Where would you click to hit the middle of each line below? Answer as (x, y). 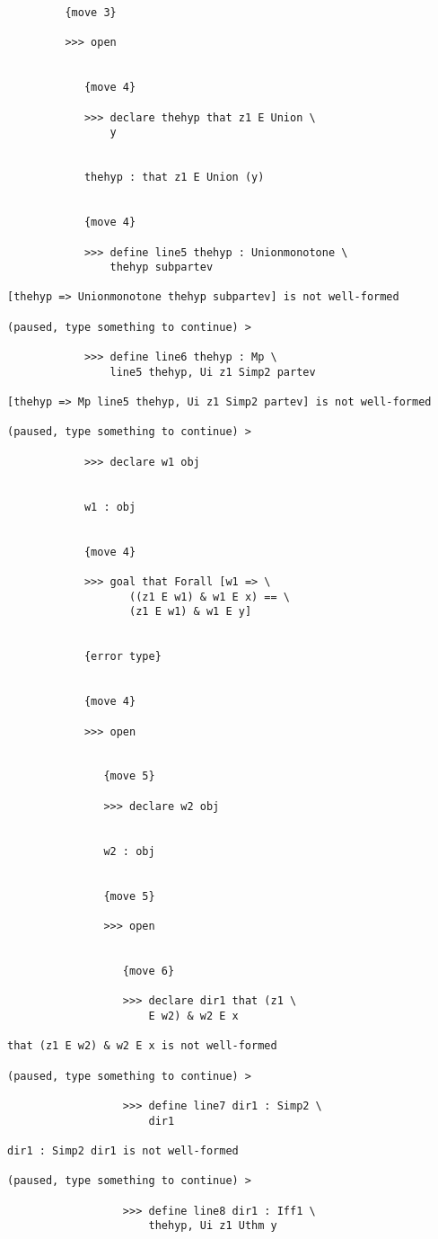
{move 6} (149, 971)
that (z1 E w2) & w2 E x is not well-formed (142, 1046)
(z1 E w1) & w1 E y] (191, 612)
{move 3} (91, 13)
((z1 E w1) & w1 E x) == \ (210, 597)
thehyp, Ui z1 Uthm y (213, 1226)
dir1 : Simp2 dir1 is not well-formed (123, 1150)
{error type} (123, 657)
